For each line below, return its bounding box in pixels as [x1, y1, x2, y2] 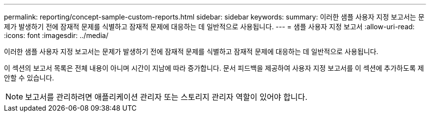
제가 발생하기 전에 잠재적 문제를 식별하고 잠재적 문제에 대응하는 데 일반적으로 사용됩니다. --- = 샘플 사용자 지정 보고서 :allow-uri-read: [4, 22, 415, 31]
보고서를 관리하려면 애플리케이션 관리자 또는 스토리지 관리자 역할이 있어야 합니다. [25, 92, 308, 102]
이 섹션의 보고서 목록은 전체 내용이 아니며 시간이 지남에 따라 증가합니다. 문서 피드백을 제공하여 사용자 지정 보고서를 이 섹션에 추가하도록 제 [4, 64, 424, 72]
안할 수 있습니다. [4, 74, 54, 82]
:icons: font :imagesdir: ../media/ [4, 31, 108, 39]
